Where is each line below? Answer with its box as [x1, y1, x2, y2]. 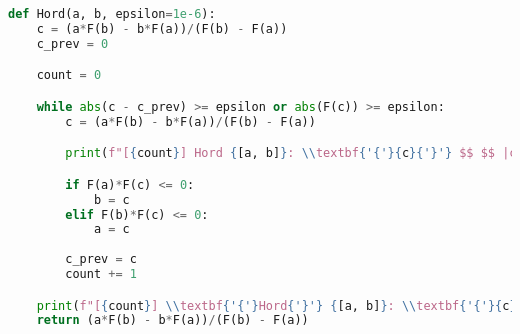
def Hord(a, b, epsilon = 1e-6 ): [8, 7, 216, 21]
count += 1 [65, 267, 137, 281]
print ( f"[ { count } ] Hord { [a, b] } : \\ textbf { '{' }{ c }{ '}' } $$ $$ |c [65, 146, 517, 161]
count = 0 [36, 68, 102, 83]
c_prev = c [65, 252, 137, 267]
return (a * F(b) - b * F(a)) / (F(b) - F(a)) [36, 313, 309, 328]
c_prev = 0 [36, 36, 109, 51]
